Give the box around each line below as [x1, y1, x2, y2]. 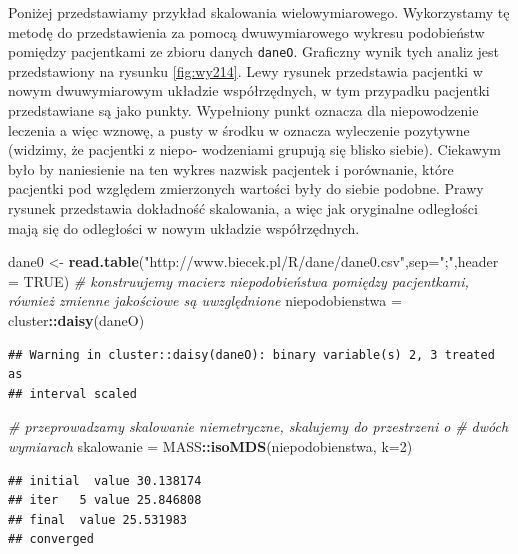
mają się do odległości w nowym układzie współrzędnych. [8, 217, 360, 238]
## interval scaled [8, 386, 137, 401]
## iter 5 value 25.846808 [8, 493, 202, 508]
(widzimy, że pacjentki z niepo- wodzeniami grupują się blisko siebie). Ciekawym [8, 139, 501, 160]
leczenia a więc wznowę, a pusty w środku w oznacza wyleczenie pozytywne [8, 119, 470, 140]
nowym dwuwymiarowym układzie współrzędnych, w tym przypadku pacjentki [8, 80, 490, 101]
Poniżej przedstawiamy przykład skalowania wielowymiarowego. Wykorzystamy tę [8, 2, 510, 22]
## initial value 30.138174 [8, 473, 202, 488]
